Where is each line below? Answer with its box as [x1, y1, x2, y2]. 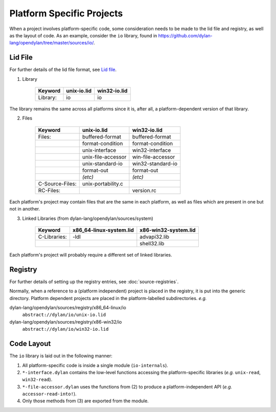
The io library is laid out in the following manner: [9, 353, 112, 359]
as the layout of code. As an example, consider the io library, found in [9, 32, 157, 38]
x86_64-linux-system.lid [72, 226, 134, 234]
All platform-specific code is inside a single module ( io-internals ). [22, 362, 169, 368]
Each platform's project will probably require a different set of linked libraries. [9, 251, 172, 258]
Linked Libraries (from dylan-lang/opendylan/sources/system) [22, 215, 153, 221]
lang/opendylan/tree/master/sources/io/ [9, 40, 94, 46]
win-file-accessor [132, 153, 175, 161]
